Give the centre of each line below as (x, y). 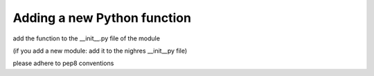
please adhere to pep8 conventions (63, 63)
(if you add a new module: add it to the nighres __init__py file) (100, 51)
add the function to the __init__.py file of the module (87, 38)
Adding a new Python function (102, 18)
